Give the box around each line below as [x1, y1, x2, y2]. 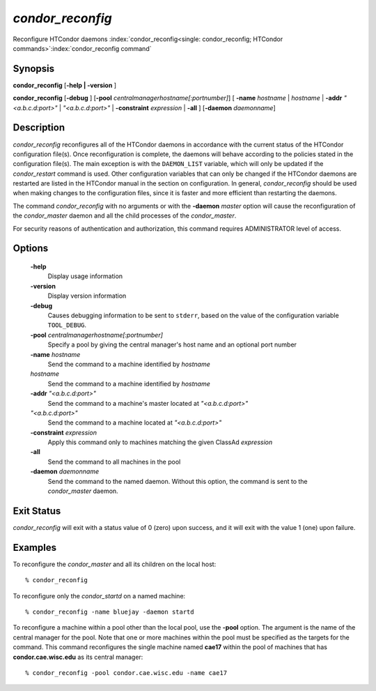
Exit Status [13, 505, 61, 517]
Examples [13, 541, 57, 554]
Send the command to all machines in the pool [47, 457, 181, 466]
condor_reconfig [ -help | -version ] [13, 81, 117, 89]
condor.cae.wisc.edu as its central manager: [13, 653, 143, 661]
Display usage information [47, 272, 123, 280]
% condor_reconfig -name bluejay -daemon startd [25, 608, 194, 616]
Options [13, 243, 49, 255]
